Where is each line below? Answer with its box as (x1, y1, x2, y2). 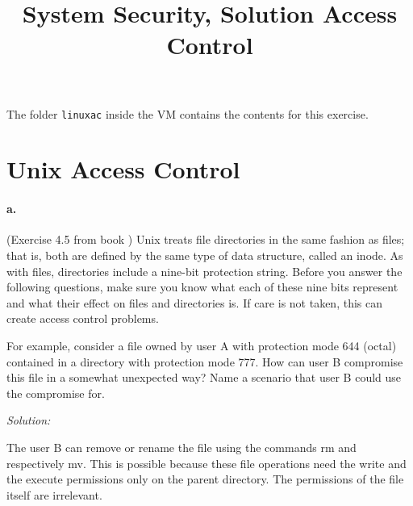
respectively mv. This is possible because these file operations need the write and (6, 454, 407, 471)
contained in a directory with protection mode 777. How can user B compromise (6, 353, 403, 370)
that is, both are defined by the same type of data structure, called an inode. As (6, 246, 403, 263)
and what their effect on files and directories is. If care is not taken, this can (6, 294, 383, 311)
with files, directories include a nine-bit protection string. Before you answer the (6, 262, 403, 279)
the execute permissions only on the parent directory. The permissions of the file (6, 470, 404, 487)
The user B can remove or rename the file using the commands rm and (6, 438, 357, 455)
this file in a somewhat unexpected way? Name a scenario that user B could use (6, 369, 402, 386)
